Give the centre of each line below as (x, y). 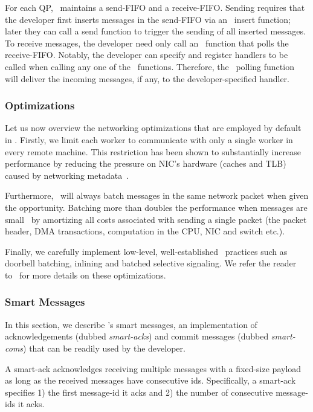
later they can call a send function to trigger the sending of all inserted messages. (155, 31)
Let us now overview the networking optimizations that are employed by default (153, 128)
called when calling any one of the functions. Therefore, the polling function (150, 66)
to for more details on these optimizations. (86, 275)
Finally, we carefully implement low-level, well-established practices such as (146, 251)
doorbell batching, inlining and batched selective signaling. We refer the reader (151, 263)
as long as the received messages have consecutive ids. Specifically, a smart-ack (150, 380)
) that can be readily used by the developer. (104, 348)
